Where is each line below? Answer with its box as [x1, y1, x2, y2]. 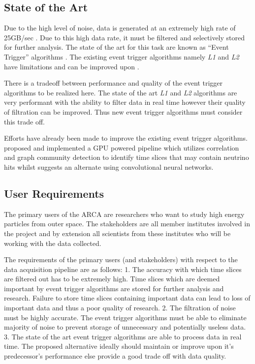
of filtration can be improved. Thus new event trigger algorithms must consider [4, 106, 243, 117]
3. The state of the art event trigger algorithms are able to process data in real [4, 331, 242, 341]
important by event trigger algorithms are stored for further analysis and [4, 283, 224, 293]
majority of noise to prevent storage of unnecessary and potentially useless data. [4, 322, 246, 332]
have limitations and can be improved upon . [4, 61, 139, 71]
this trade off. [4, 116, 45, 126]
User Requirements [4, 185, 104, 201]
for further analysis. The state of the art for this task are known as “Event [4, 42, 229, 52]
